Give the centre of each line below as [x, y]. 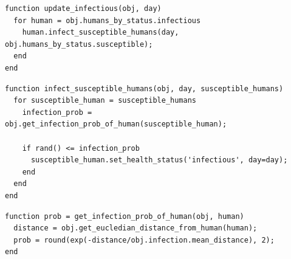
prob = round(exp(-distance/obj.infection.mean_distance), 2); [144, 240]
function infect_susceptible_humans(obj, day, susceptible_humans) [144, 88]
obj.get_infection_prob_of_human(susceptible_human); [116, 124]
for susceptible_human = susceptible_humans [105, 101]
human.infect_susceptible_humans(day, [101, 33]
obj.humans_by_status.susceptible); [79, 44]
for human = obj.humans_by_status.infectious [107, 20]
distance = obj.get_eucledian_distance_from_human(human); [135, 228]
